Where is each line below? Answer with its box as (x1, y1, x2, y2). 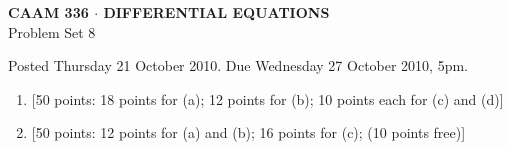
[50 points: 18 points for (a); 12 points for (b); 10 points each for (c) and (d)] (31, 88, 504, 109)
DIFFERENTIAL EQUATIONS (103, 2, 330, 22)
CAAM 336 (8, 2, 89, 22)
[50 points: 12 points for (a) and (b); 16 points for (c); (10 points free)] (31, 122, 466, 143)
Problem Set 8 (8, 21, 96, 42)
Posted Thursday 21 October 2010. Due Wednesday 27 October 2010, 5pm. (8, 55, 469, 76)
